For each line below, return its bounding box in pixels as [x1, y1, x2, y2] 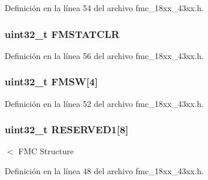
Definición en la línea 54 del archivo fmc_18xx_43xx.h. [5, 2, 204, 13]
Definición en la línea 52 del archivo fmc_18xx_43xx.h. [5, 97, 204, 109]
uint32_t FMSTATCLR [5, 26, 120, 41]
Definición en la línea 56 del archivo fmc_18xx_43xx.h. [5, 49, 204, 61]
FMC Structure [18, 145, 74, 157]
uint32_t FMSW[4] [5, 74, 98, 89]
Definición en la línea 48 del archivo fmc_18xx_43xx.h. [5, 165, 204, 177]
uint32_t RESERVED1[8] [5, 122, 129, 137]
